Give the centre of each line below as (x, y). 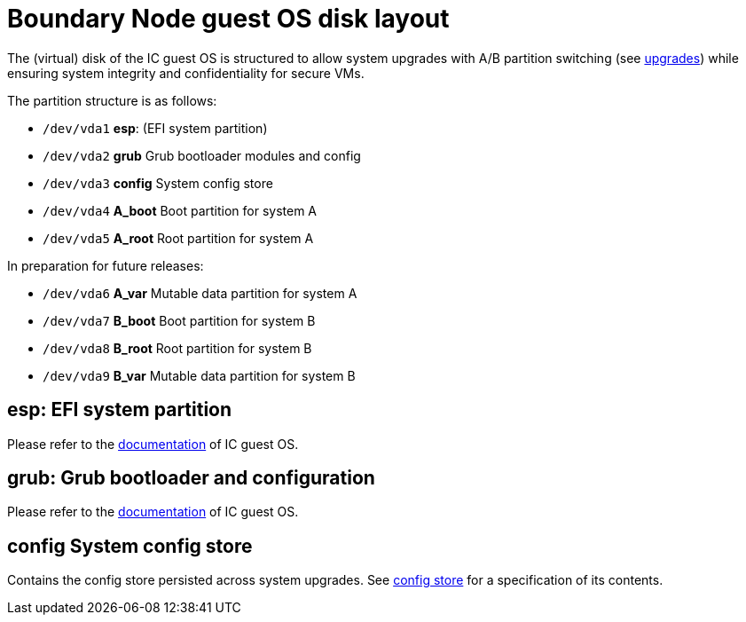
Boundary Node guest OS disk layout (228, 19)
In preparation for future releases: (106, 265)
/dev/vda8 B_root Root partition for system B (177, 348)
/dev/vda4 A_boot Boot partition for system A (180, 210)
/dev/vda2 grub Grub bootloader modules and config (202, 155)
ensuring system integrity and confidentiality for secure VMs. (186, 73)
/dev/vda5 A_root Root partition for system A (178, 238)
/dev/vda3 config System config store (158, 183)
